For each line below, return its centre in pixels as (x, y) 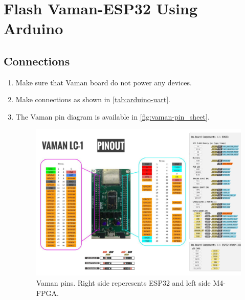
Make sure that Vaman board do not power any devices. (104, 82)
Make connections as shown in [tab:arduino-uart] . (93, 99)
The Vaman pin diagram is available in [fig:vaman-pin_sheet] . (113, 116)
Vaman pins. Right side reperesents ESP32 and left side (123, 283)
